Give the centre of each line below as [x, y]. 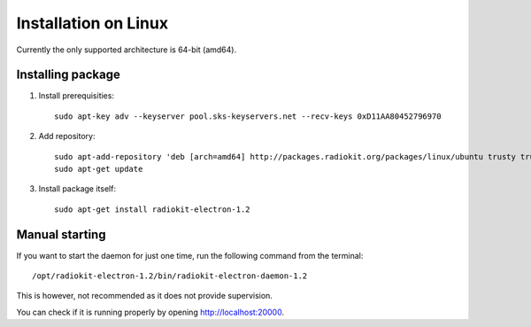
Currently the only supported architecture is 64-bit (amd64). [127, 50]
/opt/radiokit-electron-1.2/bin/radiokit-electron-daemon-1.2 [170, 276]
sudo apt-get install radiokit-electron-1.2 [153, 209]
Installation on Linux [92, 23]
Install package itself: [77, 189]
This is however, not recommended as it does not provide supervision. [145, 296]
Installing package [69, 75]
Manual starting [61, 234]
